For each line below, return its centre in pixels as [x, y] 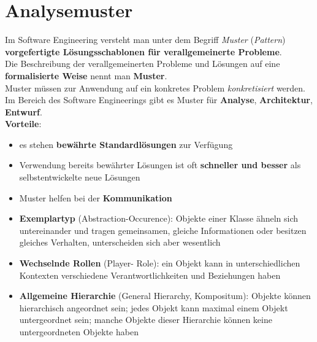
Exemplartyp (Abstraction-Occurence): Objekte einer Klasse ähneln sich [159, 218]
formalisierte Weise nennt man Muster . [86, 75]
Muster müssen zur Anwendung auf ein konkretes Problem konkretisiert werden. [155, 87]
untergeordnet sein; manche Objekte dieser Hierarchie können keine [146, 320]
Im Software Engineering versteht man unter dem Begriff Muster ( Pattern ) [145, 40]
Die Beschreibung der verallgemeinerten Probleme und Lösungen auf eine [143, 64]
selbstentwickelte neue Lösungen [80, 177]
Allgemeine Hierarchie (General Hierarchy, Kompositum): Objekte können [165, 296]
